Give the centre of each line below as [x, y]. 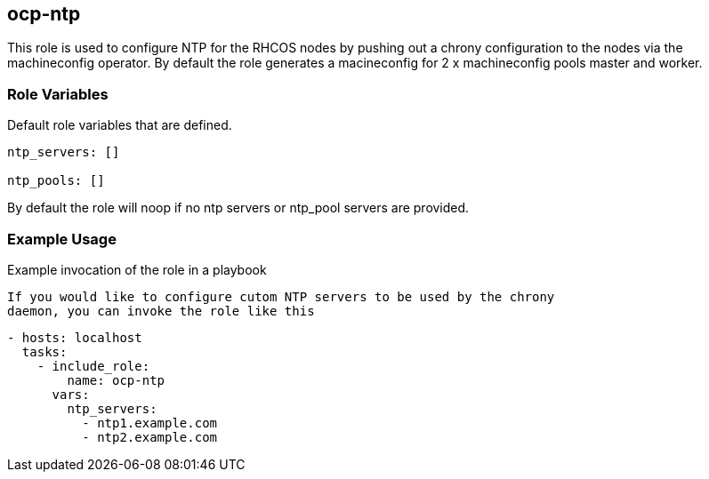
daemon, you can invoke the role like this [161, 311]
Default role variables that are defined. [120, 125]
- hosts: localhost [75, 337]
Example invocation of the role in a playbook [137, 269]
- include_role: [93, 366]
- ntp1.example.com [150, 423]
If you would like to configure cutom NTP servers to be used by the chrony [281, 296]
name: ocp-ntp [116, 380]
